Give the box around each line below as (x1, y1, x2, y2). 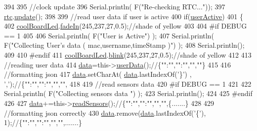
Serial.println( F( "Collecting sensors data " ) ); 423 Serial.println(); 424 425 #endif (4, 88, 253, 98)
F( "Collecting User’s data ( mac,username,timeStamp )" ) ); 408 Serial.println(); (4, 40, 245, 50)
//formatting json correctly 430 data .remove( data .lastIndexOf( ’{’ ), (4, 107, 206, 118)
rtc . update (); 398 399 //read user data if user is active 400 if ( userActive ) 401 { (4, 11, 243, 21)
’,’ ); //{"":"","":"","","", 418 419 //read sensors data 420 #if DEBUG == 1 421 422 (4, 78, 252, 89)
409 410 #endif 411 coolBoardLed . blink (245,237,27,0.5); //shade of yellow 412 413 (4, 49, 252, 60)
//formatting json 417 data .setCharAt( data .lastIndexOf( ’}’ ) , (4, 69, 192, 79)
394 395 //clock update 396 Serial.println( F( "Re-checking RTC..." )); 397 (4, 1, 225, 11)
